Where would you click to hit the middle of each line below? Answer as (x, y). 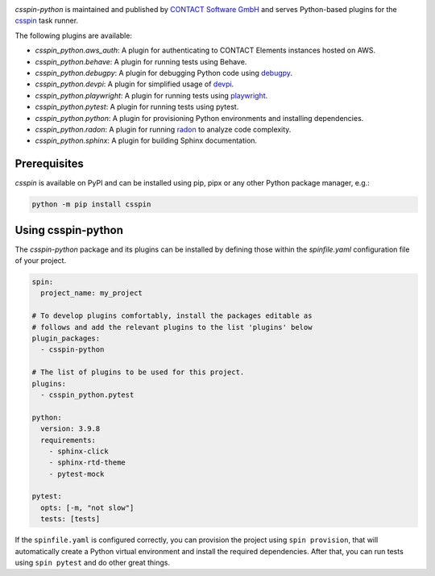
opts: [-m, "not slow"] (87, 507)
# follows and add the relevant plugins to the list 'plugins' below (172, 327)
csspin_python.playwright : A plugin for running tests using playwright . (151, 95)
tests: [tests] (70, 519)
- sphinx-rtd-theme (87, 463)
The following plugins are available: (74, 35)
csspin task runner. (47, 21)
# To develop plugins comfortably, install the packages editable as (172, 316)
